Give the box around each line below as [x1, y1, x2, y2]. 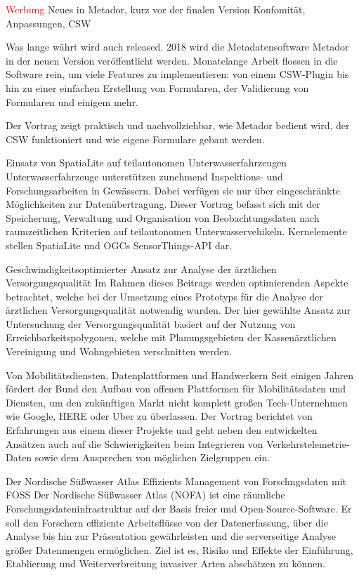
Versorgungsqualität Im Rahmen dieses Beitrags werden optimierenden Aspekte [6, 275, 348, 290]
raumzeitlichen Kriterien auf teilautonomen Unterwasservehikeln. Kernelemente [6, 224, 347, 239]
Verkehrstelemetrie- [266, 436, 350, 451]
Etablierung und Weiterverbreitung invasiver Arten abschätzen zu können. [6, 556, 325, 571]
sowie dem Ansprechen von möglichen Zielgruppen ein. [34, 450, 270, 465]
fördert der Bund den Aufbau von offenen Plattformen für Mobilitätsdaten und [6, 381, 346, 396]
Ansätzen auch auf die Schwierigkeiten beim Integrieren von [6, 436, 263, 451]
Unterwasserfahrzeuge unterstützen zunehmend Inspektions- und [6, 168, 283, 183]
